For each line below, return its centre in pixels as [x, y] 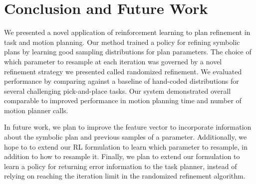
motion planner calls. [36, 110]
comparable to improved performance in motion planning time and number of [123, 100]
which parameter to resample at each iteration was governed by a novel [113, 61]
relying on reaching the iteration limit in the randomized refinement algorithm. [125, 176]
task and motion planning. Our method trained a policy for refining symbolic [122, 42]
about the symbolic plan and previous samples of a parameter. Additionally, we [126, 137]
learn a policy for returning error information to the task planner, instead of [121, 166]
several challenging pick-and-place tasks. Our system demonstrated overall [118, 91]
